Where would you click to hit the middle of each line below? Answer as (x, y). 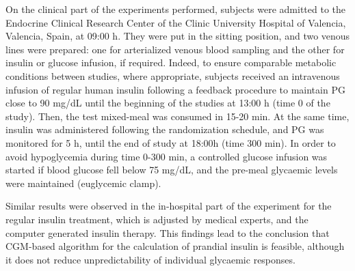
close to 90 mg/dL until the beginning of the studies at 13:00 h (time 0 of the (168, 103)
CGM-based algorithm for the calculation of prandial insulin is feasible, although (175, 246)
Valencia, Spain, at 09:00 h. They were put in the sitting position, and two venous (178, 36)
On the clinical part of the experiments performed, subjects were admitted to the (176, 9)
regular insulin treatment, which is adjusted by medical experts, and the (157, 219)
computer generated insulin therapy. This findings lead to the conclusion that (168, 232)
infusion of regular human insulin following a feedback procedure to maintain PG (175, 89)
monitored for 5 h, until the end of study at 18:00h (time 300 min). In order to (171, 142)
